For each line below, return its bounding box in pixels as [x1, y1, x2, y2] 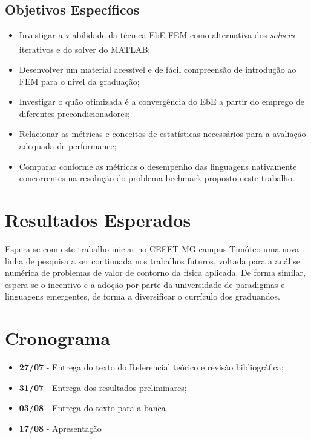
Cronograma [5, 326, 111, 350]
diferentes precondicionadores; [19, 107, 130, 119]
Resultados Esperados [5, 207, 191, 232]
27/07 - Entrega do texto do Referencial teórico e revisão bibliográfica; [19, 361, 284, 374]
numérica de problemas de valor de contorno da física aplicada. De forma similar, [5, 266, 306, 279]
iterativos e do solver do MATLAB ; [19, 42, 151, 55]
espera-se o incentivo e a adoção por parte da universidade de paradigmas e [5, 278, 285, 290]
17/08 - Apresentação [19, 421, 102, 434]
